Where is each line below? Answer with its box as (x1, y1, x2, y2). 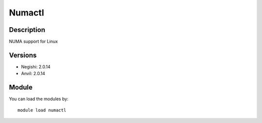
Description (9, 26, 46, 34)
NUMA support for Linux (9, 39, 58, 45)
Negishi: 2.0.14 (21, 63, 50, 70)
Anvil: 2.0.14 (21, 71, 46, 77)
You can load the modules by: (9, 96, 69, 102)
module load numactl (17, 107, 66, 113)
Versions (9, 51, 37, 59)
